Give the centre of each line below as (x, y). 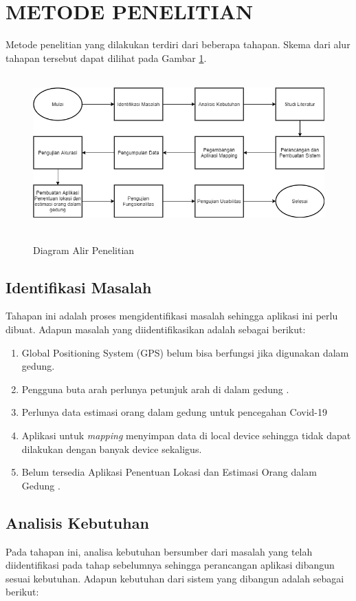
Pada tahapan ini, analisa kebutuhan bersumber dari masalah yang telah (159, 551)
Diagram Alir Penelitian (84, 250)
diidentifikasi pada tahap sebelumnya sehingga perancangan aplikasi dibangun (170, 565)
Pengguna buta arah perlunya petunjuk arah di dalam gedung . (155, 389)
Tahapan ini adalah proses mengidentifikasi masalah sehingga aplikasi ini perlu (172, 316)
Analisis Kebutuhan (77, 522)
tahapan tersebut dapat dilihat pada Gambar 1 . (106, 57)
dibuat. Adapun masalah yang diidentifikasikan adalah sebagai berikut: (156, 329)
